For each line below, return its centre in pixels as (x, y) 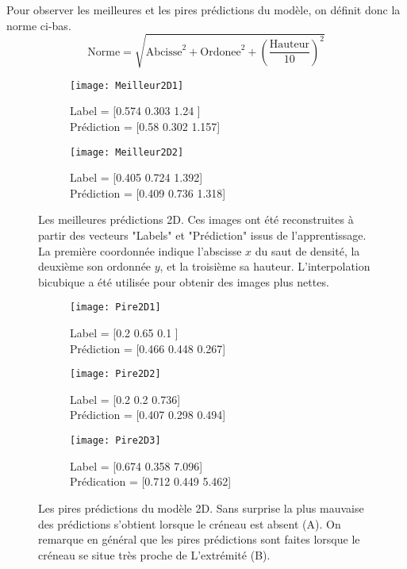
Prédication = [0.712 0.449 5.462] (151, 481)
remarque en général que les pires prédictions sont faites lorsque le (199, 539)
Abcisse (164, 52)
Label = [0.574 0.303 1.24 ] (135, 111)
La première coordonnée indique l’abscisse (140, 250)
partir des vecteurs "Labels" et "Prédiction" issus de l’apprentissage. (202, 235)
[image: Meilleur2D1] (127, 85)
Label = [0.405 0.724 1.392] (136, 177)
